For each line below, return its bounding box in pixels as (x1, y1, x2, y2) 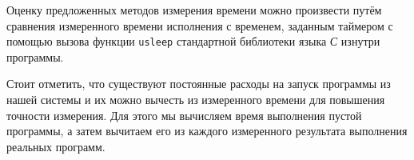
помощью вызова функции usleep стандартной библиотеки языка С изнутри (6, 33, 380, 50)
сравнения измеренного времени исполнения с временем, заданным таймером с (6, 17, 393, 34)
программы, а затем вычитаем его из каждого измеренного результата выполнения (6, 122, 408, 139)
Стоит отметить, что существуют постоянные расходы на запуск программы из (6, 75, 391, 92)
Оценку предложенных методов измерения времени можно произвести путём (6, 2, 382, 18)
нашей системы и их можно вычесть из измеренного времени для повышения (6, 91, 385, 108)
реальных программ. (6, 138, 105, 154)
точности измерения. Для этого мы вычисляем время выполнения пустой (6, 106, 362, 123)
